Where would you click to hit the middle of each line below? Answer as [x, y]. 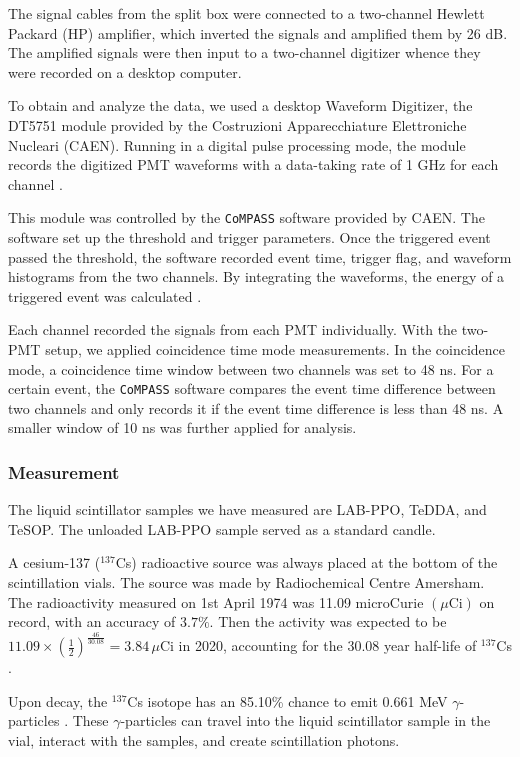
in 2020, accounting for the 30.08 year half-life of [327, 645]
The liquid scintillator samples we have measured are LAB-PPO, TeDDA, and [247, 509]
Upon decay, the [58, 700]
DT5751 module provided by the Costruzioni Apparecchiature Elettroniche [237, 124]
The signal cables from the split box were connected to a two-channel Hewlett [246, 13]
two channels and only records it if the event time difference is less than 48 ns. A [256, 407]
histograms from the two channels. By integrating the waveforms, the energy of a [256, 276]
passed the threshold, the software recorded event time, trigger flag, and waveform [260, 256]
